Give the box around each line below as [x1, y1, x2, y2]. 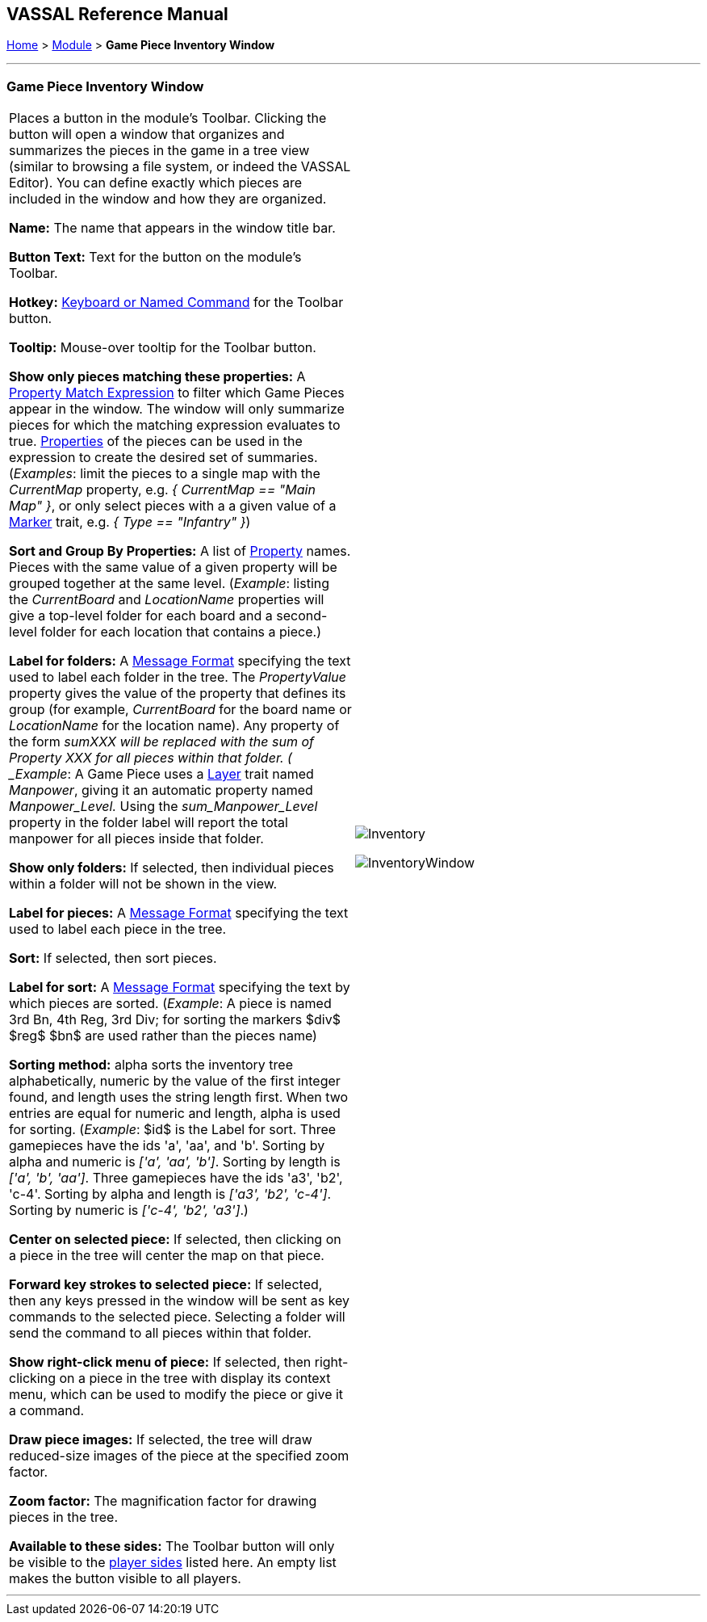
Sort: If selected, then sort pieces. [9, 950, 217, 967]
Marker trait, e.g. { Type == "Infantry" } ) [9, 514, 251, 531]
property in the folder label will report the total [9, 814, 288, 831]
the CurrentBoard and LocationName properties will [9, 591, 324, 608]
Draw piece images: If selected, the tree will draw [9, 1431, 312, 1448]
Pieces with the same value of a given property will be [9, 559, 337, 576]
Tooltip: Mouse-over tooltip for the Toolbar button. [9, 339, 316, 356]
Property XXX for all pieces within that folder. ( [9, 750, 292, 767]
